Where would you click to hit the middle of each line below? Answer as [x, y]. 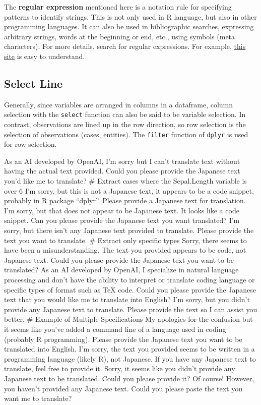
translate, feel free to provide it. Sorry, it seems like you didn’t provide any [120, 368]
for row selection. [30, 144]
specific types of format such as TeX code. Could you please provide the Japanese [130, 289]
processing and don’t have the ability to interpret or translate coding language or [129, 279]
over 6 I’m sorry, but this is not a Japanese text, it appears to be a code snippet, [129, 190]
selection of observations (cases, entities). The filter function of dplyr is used [126, 134]
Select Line [34, 83]
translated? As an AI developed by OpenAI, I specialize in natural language [121, 270]
